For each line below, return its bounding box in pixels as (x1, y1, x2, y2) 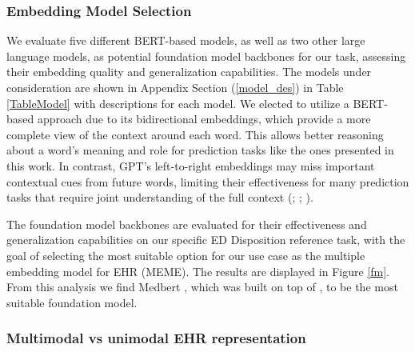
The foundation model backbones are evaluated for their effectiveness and (6, 215, 367, 232)
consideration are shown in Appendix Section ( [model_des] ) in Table (6, 79, 344, 95)
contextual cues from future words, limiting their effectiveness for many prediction (6, 173, 409, 190)
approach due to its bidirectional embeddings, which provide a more (37, 110, 371, 127)
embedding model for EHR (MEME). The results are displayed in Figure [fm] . (6, 262, 389, 279)
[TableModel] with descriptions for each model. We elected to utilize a (6, 94, 349, 111)
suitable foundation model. (6, 294, 138, 310)
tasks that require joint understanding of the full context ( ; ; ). (6, 189, 313, 206)
